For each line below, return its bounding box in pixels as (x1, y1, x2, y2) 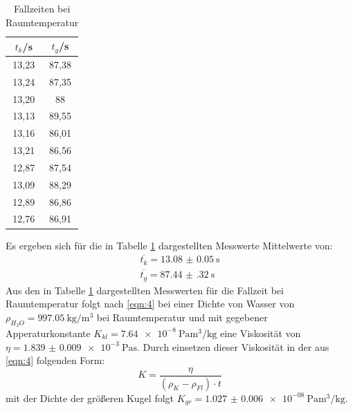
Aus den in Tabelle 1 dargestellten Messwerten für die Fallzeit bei (6, 283, 284, 297)
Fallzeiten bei (13, 1, 71, 15)
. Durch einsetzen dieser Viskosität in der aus (137, 339, 329, 354)
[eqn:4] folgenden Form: (6, 353, 105, 367)
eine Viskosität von (219, 325, 301, 340)
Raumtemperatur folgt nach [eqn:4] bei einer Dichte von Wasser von (6, 296, 295, 311)
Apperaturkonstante (6, 325, 91, 340)
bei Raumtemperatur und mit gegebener (96, 309, 268, 324)
